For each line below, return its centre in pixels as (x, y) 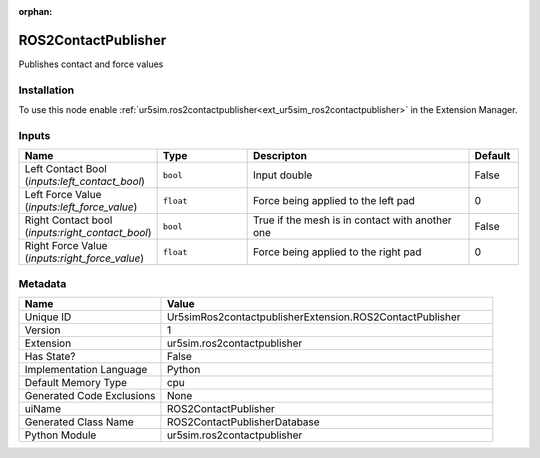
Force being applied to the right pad (337, 252)
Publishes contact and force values (91, 64)
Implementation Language (86, 369)
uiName (43, 408)
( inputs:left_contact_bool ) (84, 182)
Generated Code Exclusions (90, 395)
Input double (282, 175)
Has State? (50, 356)
